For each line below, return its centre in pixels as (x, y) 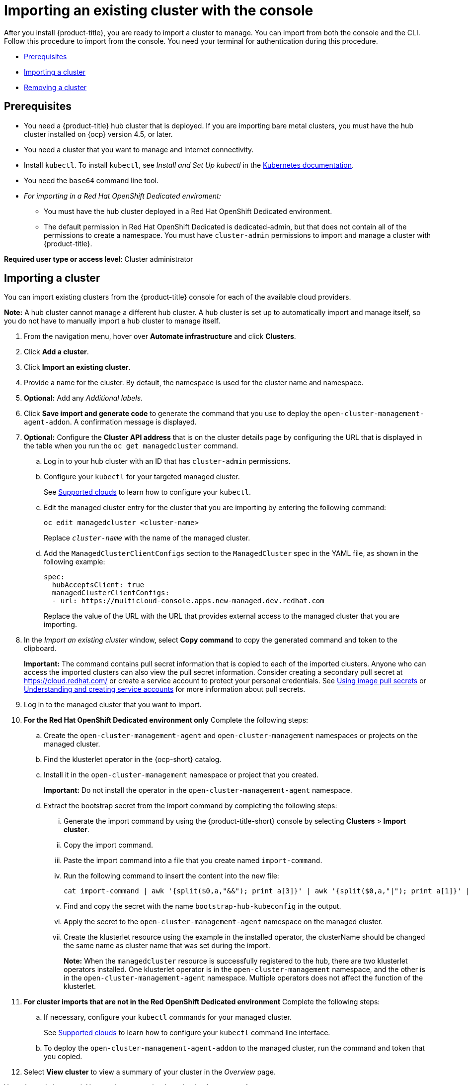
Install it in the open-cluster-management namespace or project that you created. (181, 775)
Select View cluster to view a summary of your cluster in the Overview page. (150, 1072)
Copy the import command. (108, 845)
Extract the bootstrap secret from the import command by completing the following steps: (191, 806)
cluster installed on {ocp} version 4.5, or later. (98, 134)
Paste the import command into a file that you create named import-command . (193, 861)
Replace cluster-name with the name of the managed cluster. (147, 538)
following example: (75, 562)
